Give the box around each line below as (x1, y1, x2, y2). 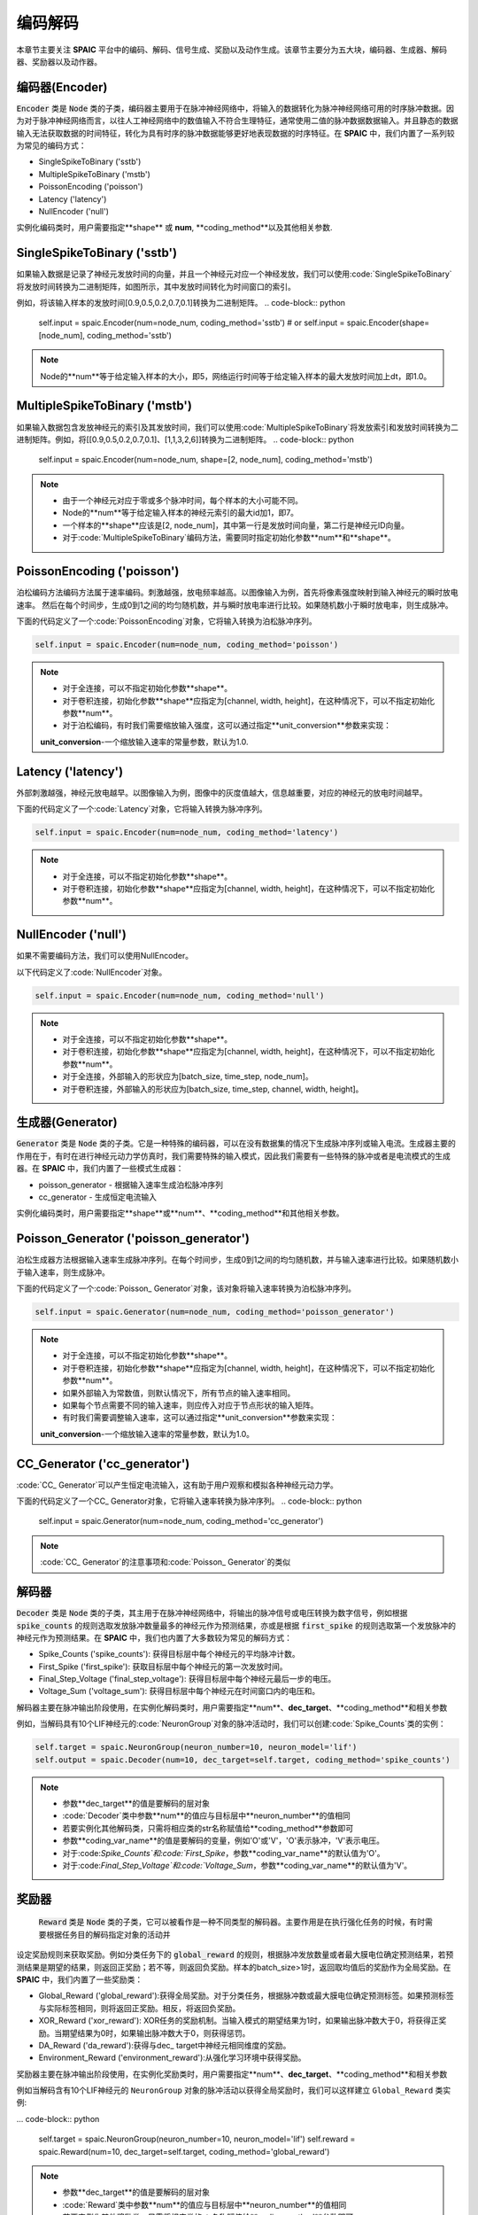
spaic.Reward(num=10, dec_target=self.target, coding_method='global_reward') (38, 2146, 330, 2157)
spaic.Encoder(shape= (346, 317, 430, 328)
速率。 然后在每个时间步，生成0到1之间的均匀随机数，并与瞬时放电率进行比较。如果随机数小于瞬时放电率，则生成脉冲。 (16, 599, 453, 610)
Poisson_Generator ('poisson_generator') (16, 1232, 250, 1247)
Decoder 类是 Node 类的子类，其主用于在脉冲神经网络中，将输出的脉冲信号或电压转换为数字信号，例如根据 (16, 1608, 408, 1619)
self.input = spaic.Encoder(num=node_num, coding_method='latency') (35, 828, 339, 837)
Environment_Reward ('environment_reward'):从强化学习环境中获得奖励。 (38, 2052, 306, 2063)
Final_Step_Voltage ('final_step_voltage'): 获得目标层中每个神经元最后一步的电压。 (38, 1674, 336, 1684)
